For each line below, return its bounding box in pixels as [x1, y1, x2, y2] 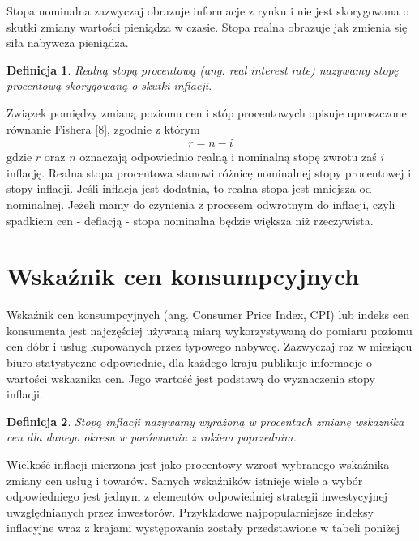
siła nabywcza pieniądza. [6, 34, 129, 51]
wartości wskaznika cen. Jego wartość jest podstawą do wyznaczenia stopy [6, 369, 375, 386]
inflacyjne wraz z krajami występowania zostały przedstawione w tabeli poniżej [6, 519, 400, 536]
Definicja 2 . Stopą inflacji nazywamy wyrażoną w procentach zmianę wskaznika [6, 412, 404, 429]
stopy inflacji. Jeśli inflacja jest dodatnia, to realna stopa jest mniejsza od [6, 180, 372, 197]
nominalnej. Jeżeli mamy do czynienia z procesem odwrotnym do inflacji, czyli [6, 195, 395, 212]
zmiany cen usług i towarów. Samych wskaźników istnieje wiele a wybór [6, 471, 363, 488]
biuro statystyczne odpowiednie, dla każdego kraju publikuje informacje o [6, 354, 373, 371]
